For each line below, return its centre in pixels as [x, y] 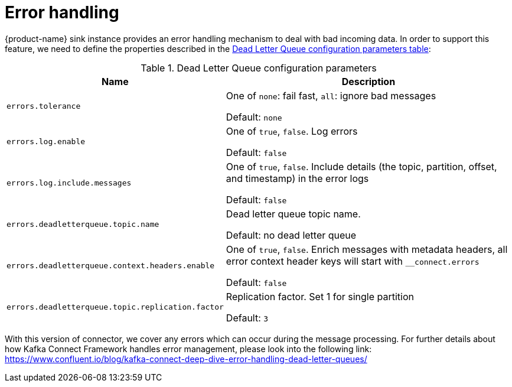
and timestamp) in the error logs [297, 178]
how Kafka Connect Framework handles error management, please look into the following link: [188, 349]
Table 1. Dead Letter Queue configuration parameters [259, 68]
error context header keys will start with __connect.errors [353, 261]
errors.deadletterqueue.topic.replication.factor [115, 307]
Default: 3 [247, 318]
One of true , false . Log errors [292, 131]
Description [368, 81]
